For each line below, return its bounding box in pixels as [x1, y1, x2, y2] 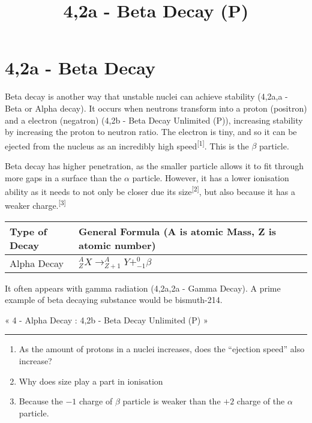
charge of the [236, 395, 285, 407]
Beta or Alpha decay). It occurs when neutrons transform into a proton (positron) [5, 101, 307, 114]
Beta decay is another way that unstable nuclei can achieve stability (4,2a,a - [5, 90, 288, 103]
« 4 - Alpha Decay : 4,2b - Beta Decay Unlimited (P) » [5, 313, 208, 326]
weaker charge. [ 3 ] [5, 197, 66, 212]
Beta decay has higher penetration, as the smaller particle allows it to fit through [5, 159, 304, 172]
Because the [19, 395, 63, 407]
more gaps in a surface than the [5, 171, 122, 184]
